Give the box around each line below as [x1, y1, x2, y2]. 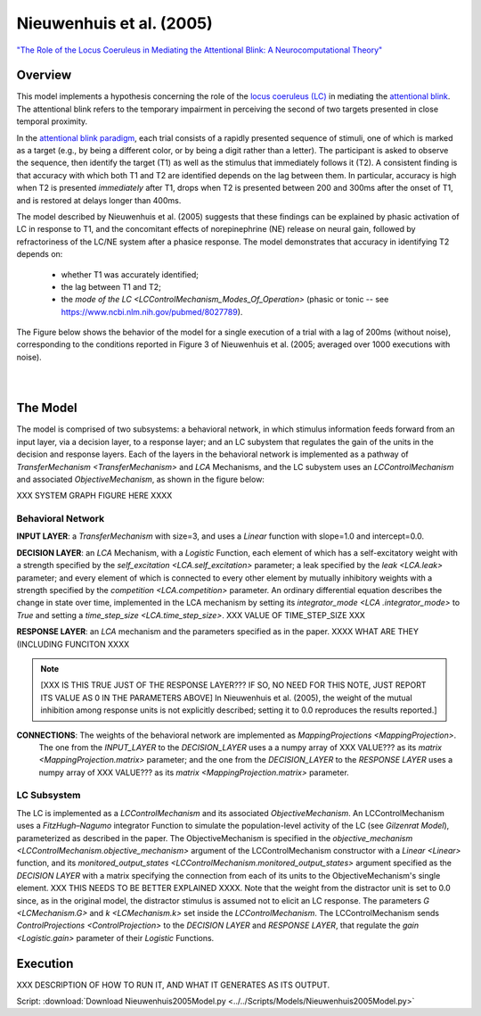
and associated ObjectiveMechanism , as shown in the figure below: [16, 474, 265, 484]
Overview [16, 68, 72, 83]
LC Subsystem [16, 789, 81, 802]
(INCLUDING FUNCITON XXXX [16, 639, 129, 649]
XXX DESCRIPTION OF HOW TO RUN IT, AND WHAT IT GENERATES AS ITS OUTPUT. [16, 979, 330, 990]
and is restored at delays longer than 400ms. [16, 194, 182, 205]
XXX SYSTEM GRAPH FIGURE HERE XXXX [16, 491, 173, 501]
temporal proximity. [16, 116, 88, 127]
